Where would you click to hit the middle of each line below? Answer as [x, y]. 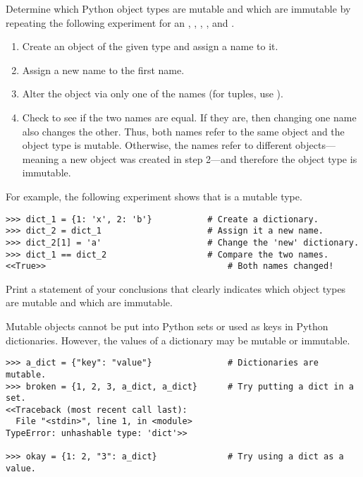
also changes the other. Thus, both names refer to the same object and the [183, 131]
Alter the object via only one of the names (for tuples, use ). [153, 93]
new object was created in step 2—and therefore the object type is [214, 158]
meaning [41, 158]
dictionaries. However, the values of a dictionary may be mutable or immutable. [178, 340]
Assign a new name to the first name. [103, 70]
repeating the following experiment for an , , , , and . [120, 22]
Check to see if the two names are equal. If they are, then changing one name [189, 117]
